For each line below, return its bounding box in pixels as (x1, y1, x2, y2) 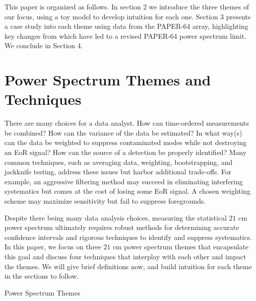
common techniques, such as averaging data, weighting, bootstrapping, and (4, 156, 233, 167)
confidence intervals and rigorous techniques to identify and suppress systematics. (4, 231, 252, 242)
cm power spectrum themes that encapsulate (113, 241, 249, 252)
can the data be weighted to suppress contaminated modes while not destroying (4, 137, 247, 148)
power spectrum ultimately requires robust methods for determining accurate (4, 222, 239, 232)
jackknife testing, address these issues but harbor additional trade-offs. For (4, 166, 232, 177)
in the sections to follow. (4, 271, 79, 281)
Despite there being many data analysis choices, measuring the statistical (4, 212, 227, 223)
